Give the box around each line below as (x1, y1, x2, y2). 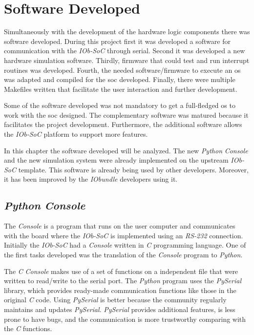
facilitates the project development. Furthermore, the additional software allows (4, 119, 242, 129)
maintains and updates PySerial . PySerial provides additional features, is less (4, 304, 235, 314)
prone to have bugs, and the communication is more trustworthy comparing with (4, 314, 246, 324)
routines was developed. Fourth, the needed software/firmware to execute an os (4, 64, 241, 75)
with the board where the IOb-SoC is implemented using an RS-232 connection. (4, 230, 243, 240)
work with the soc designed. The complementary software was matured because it (4, 109, 249, 120)
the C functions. (4, 323, 52, 334)
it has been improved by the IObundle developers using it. (4, 174, 178, 184)
